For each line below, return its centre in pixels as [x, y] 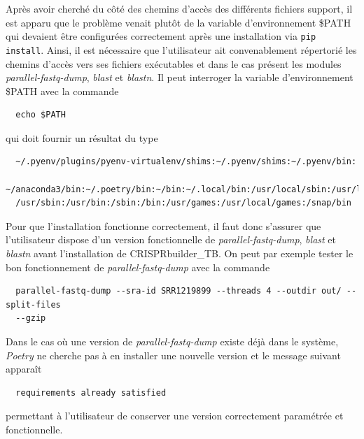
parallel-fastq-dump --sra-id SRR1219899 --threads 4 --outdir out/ [178, 291]
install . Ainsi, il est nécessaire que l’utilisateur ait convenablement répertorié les [181, 49]
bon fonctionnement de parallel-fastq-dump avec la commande [138, 267]
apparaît [24, 369]
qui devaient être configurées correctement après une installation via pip [161, 36]
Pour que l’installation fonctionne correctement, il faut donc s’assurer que [163, 225]
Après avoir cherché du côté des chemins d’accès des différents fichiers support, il [179, 8]
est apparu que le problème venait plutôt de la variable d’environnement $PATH [178, 22]
